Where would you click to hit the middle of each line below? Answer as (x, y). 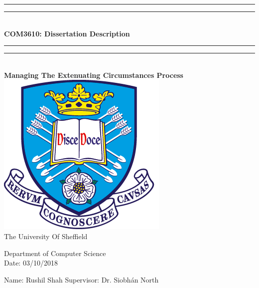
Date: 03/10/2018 (31, 263)
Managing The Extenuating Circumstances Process (94, 75)
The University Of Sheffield (46, 236)
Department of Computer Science (55, 253)
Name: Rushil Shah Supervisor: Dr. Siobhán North (81, 279)
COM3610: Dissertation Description (67, 33)
